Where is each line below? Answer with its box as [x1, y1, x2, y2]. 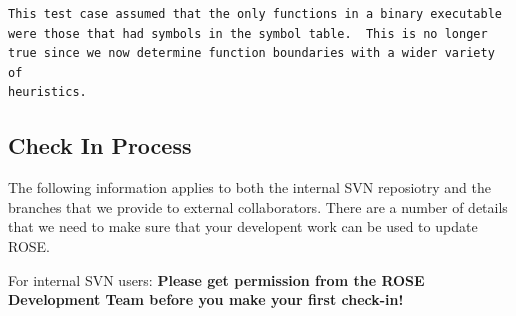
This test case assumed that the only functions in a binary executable [8, 7, 502, 21]
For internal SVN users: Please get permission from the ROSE [8, 269, 425, 290]
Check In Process [8, 130, 192, 161]
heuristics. [8, 85, 87, 100]
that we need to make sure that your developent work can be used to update [8, 216, 478, 237]
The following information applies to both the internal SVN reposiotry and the [8, 177, 491, 198]
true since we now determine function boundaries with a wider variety [8, 46, 495, 61]
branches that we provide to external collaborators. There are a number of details [8, 196, 508, 217]
